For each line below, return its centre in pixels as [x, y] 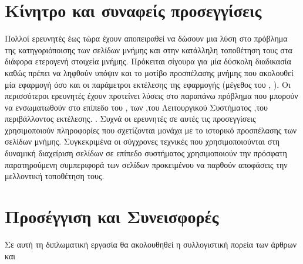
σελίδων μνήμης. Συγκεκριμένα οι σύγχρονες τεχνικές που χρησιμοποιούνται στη [142, 141]
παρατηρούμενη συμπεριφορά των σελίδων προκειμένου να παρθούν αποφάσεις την [146, 164]
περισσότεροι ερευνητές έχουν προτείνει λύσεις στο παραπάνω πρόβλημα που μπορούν [151, 96]
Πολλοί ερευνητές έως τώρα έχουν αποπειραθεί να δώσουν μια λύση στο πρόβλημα [146, 38]
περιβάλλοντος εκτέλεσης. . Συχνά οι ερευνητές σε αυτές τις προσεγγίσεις [130, 119]
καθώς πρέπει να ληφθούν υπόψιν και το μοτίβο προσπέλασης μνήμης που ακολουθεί [149, 72]
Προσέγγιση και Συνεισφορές [112, 216]
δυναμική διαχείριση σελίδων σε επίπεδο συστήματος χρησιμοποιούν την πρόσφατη [146, 153]
